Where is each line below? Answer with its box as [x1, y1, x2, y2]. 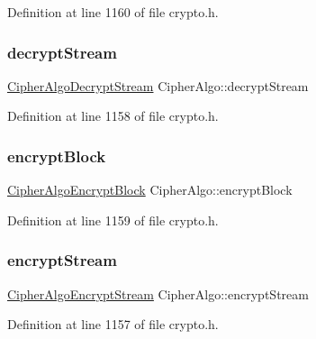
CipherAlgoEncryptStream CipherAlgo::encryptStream [7, 284, 309, 303]
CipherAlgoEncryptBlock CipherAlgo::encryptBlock [7, 180, 293, 199]
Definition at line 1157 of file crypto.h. [7, 315, 219, 334]
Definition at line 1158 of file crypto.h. [7, 106, 219, 125]
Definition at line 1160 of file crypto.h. [7, 3, 219, 21]
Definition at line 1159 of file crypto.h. [7, 210, 219, 229]
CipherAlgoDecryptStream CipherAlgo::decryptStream [7, 76, 309, 95]
